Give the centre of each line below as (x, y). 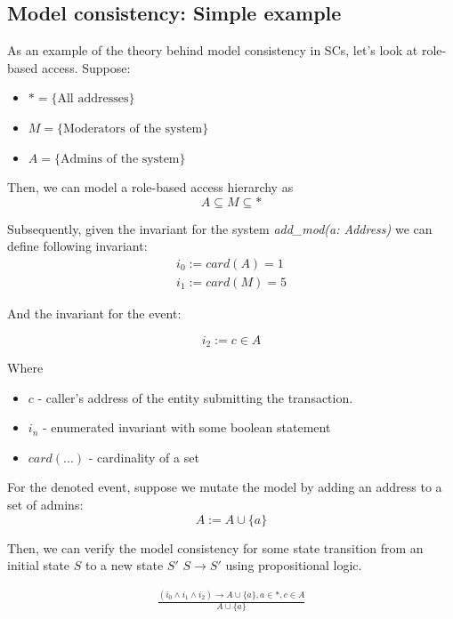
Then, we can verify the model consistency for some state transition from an (215, 547)
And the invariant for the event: (94, 314)
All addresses (93, 99)
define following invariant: (77, 246)
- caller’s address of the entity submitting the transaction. (195, 397)
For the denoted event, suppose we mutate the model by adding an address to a (225, 487)
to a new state (125, 565)
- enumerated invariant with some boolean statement (186, 427)
